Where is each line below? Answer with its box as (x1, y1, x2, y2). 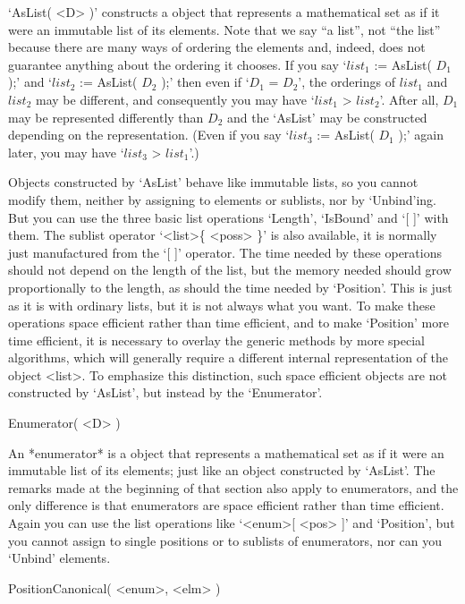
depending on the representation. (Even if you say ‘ (8, 125, 290, 144)
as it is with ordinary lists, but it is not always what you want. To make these (8, 295, 435, 314)
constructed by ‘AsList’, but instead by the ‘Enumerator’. (8, 383, 323, 402)
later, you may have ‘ (8, 142, 124, 161)
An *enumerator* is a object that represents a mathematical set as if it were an (8, 443, 444, 462)
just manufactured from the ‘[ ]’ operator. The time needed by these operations (8, 242, 442, 261)
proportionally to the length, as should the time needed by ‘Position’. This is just (8, 277, 452, 296)
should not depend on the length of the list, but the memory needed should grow (8, 260, 452, 279)
